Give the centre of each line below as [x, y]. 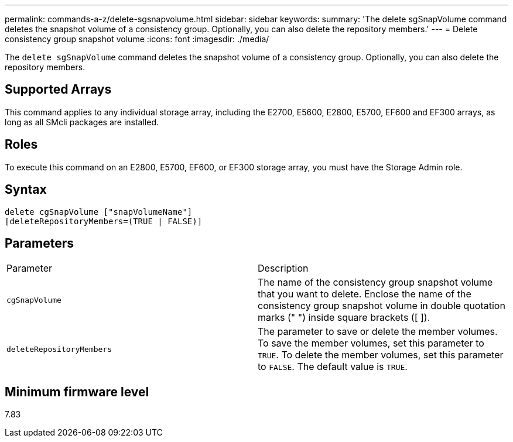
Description [283, 268]
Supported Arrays [58, 90]
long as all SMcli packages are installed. [82, 122]
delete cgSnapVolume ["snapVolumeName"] [99, 212]
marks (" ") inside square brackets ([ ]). [344, 318]
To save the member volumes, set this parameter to [371, 343]
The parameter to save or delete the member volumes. [378, 332]
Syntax [26, 190]
